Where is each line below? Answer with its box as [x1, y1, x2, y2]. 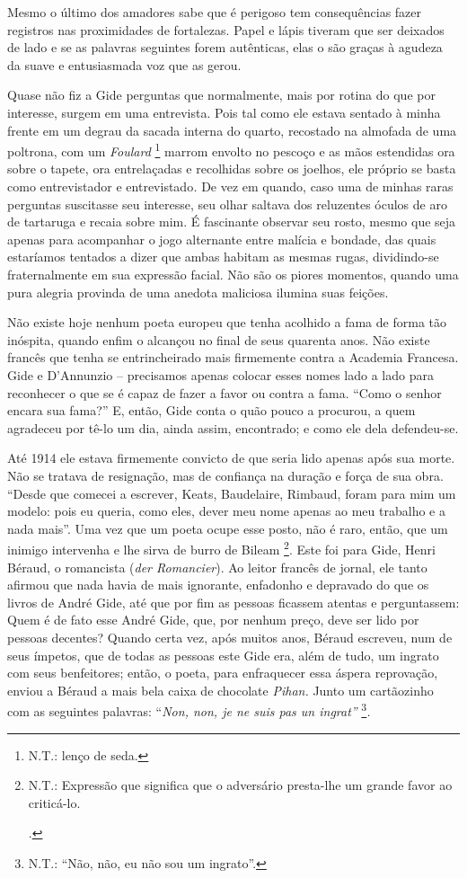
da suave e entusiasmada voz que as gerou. [7, 55, 242, 74]
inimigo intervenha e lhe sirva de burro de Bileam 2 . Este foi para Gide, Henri [7, 537, 436, 558]
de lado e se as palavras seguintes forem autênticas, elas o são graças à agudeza [7, 38, 443, 57]
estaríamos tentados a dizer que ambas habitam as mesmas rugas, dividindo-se [7, 247, 439, 266]
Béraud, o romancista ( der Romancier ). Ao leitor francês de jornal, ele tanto [7, 557, 427, 576]
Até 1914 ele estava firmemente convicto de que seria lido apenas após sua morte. [7, 448, 455, 467]
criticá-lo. [28, 793, 81, 811]
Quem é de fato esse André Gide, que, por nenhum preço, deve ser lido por [7, 610, 419, 629]
